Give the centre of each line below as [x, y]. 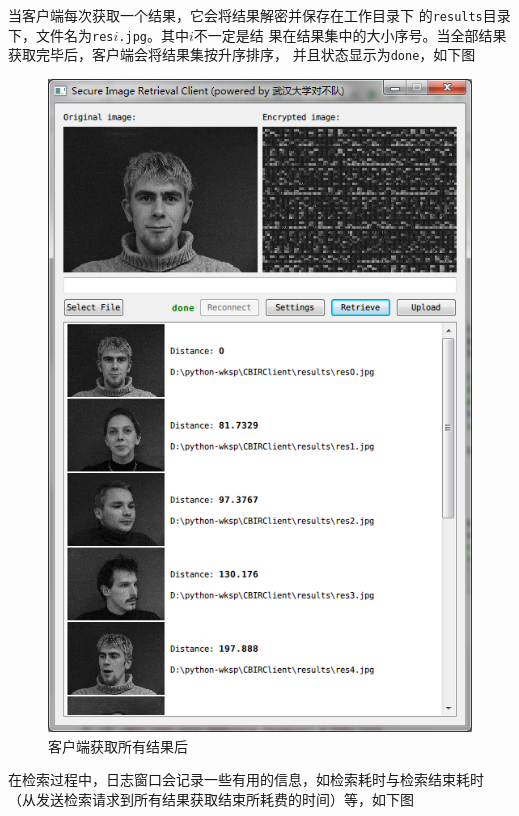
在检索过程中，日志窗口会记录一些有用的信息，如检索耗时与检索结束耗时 [246, 779]
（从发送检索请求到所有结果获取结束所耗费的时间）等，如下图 [211, 798]
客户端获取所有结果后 [118, 745]
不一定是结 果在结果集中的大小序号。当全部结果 [350, 34]
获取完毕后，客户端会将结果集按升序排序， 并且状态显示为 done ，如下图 [242, 54]
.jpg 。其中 [153, 34]
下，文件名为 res [61, 34]
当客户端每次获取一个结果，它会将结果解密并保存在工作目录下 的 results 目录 [259, 15]
